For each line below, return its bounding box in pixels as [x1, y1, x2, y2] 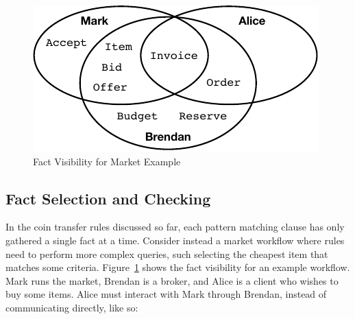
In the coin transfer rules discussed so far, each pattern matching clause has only [5, 220, 345, 234]
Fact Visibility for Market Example [33, 154, 181, 168]
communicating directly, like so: [5, 300, 138, 314]
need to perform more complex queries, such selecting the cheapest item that [5, 246, 328, 261]
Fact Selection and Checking [5, 187, 211, 209]
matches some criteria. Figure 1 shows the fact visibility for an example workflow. [5, 260, 350, 274]
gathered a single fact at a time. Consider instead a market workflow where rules [5, 233, 345, 247]
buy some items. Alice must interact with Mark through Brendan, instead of [5, 287, 327, 301]
